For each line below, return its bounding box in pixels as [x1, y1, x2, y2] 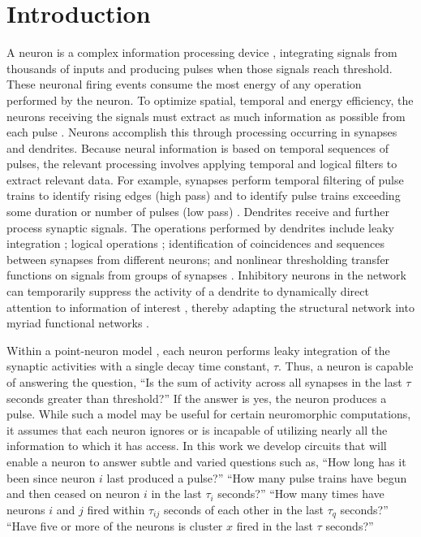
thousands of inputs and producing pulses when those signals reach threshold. [6, 59, 393, 76]
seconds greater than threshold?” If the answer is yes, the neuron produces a [6, 389, 387, 406]
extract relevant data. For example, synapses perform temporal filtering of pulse [6, 171, 404, 188]
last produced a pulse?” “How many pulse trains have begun [106, 469, 407, 486]
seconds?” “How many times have [217, 485, 384, 502]
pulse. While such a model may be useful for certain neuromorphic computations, [6, 405, 411, 422]
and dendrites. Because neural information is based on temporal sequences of [6, 139, 389, 156]
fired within [87, 500, 145, 518]
